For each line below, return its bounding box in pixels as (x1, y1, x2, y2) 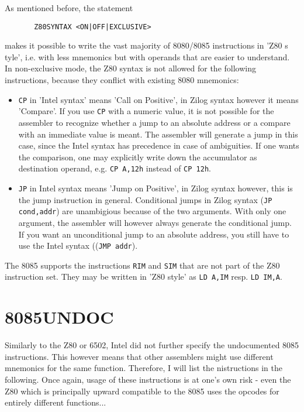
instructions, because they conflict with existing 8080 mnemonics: (5, 74, 239, 86)
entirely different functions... (5, 396, 106, 408)
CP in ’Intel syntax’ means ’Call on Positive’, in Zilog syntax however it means (18, 93, 299, 105)
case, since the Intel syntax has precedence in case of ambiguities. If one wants (18, 139, 299, 152)
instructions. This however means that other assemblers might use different (5, 350, 274, 362)
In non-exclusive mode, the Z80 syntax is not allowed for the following (5, 62, 256, 74)
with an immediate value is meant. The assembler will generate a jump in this (18, 128, 298, 140)
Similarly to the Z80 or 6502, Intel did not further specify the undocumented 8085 (5, 339, 299, 351)
